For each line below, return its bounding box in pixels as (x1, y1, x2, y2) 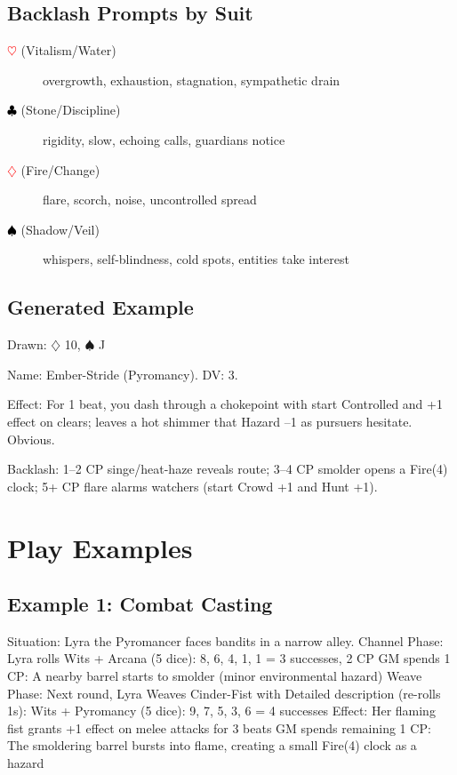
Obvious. (7, 429, 55, 448)
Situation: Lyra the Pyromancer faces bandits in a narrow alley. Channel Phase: (7, 631, 444, 650)
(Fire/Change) (20, 160, 100, 179)
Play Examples (7, 529, 193, 565)
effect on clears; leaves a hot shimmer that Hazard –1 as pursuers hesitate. (7, 411, 413, 430)
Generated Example (7, 293, 194, 321)
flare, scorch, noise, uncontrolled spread (43, 190, 257, 209)
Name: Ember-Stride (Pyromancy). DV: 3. (7, 364, 238, 383)
